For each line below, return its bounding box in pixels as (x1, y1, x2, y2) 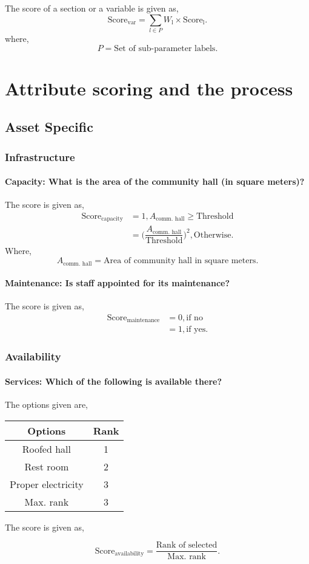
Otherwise (193, 230, 231, 239)
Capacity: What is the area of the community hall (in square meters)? (5, 175, 305, 188)
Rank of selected (156, 541, 218, 550)
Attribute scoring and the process (5, 75, 293, 100)
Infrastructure (5, 149, 75, 164)
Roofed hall (22, 441, 71, 456)
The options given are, (5, 398, 88, 411)
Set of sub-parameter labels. (114, 44, 218, 53)
